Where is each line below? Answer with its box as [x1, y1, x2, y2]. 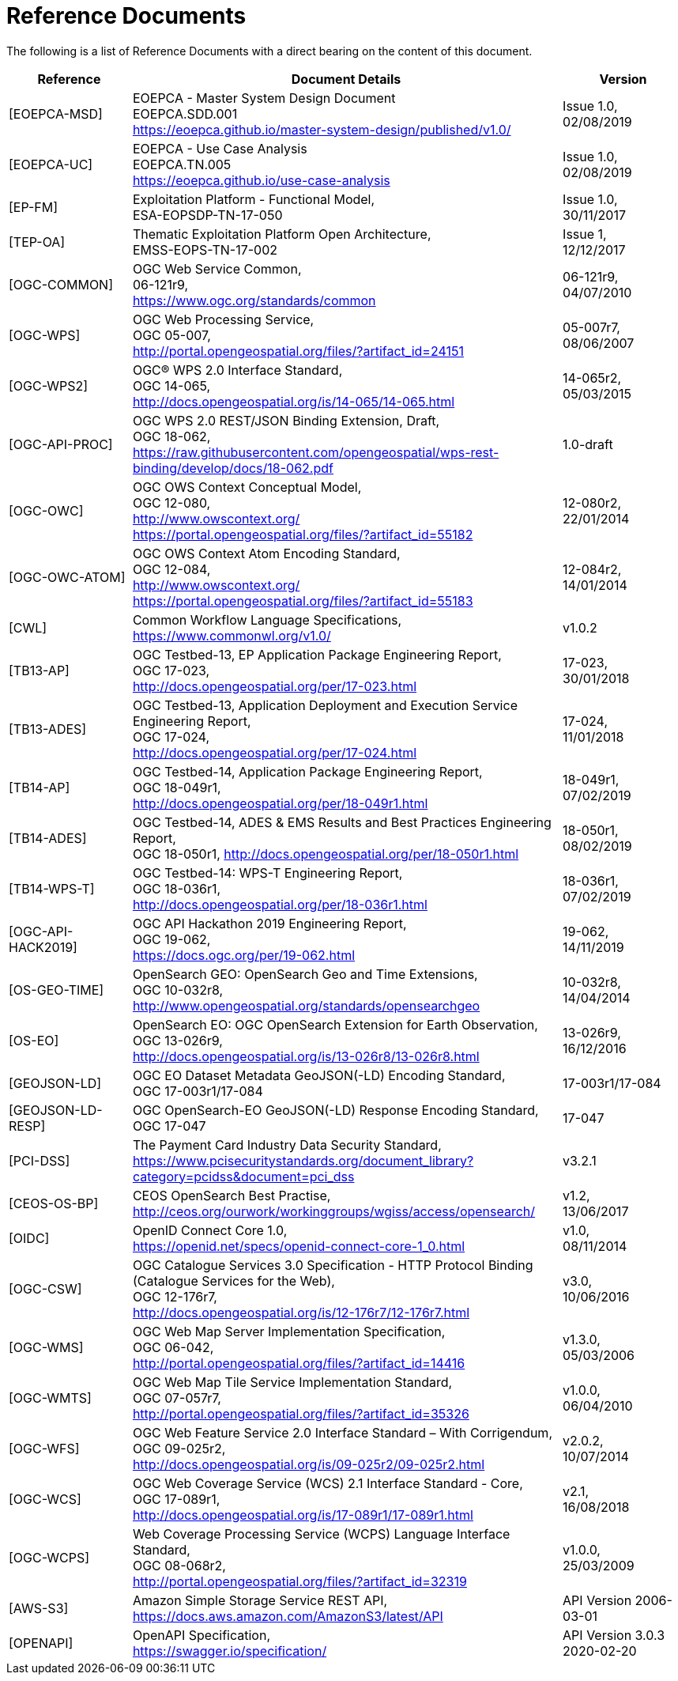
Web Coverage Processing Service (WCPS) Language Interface [132, 1525, 510, 1542]
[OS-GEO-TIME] [9, 981, 104, 998]
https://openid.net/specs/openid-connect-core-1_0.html [132, 1237, 465, 1254]
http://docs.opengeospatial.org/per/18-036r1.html [132, 896, 428, 912]
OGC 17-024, [132, 728, 210, 745]
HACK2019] [9, 939, 77, 955]
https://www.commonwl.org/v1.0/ [132, 627, 331, 644]
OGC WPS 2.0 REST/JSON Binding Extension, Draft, [132, 412, 440, 429]
